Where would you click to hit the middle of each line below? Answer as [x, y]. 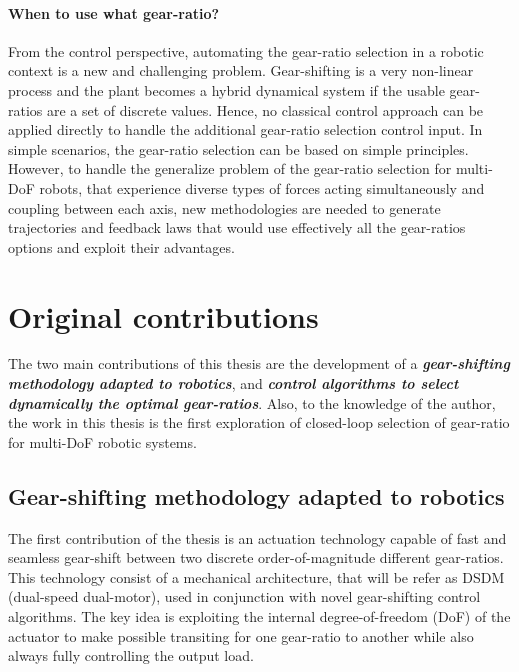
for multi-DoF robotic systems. [102, 441]
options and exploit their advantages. [121, 246]
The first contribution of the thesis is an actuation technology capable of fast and [257, 537]
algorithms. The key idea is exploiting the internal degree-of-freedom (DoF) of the [259, 616]
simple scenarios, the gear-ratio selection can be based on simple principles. [238, 148]
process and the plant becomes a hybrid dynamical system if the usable [226, 89]
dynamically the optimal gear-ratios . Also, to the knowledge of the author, [252, 402]
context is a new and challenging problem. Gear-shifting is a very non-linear [241, 70]
